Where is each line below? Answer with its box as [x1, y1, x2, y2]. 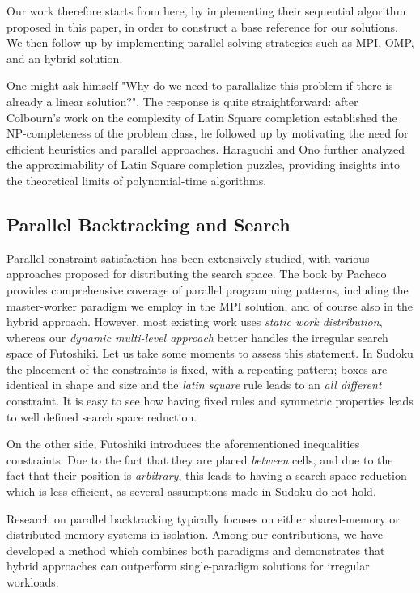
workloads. [6, 574, 59, 591]
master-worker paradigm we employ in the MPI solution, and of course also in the [6, 297, 413, 314]
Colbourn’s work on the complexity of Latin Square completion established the [6, 108, 397, 125]
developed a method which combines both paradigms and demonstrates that [6, 541, 385, 558]
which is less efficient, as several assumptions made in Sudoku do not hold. [6, 483, 376, 500]
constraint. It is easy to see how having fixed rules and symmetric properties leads [6, 392, 414, 409]
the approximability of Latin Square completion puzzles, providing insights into [6, 156, 400, 173]
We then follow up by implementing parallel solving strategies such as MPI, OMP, [6, 34, 414, 51]
